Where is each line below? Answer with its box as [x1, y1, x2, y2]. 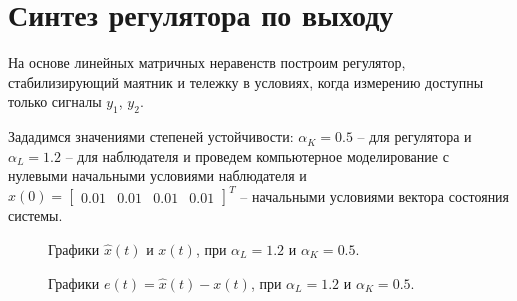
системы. [8, 205, 63, 226]
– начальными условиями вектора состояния [240, 185, 510, 206]
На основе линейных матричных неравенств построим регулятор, [8, 52, 406, 73]
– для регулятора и [357, 126, 472, 147]
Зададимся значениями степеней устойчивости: [8, 126, 294, 147]
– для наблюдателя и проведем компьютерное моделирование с [65, 145, 449, 166]
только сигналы [8, 91, 102, 112]
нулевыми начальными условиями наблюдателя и [8, 165, 307, 186]
